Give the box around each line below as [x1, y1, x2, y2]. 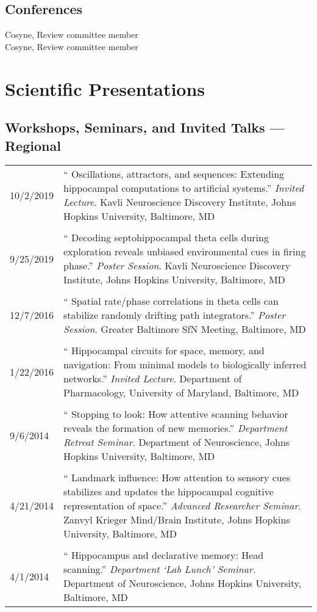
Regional [5, 136, 61, 155]
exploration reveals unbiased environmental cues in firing [63, 244, 306, 259]
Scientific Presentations [5, 76, 205, 101]
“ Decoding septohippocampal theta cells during [63, 230, 269, 245]
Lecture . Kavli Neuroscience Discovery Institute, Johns [63, 195, 296, 209]
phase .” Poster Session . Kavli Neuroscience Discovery [63, 258, 291, 273]
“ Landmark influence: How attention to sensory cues [63, 470, 291, 485]
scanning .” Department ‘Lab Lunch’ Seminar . [63, 562, 256, 577]
